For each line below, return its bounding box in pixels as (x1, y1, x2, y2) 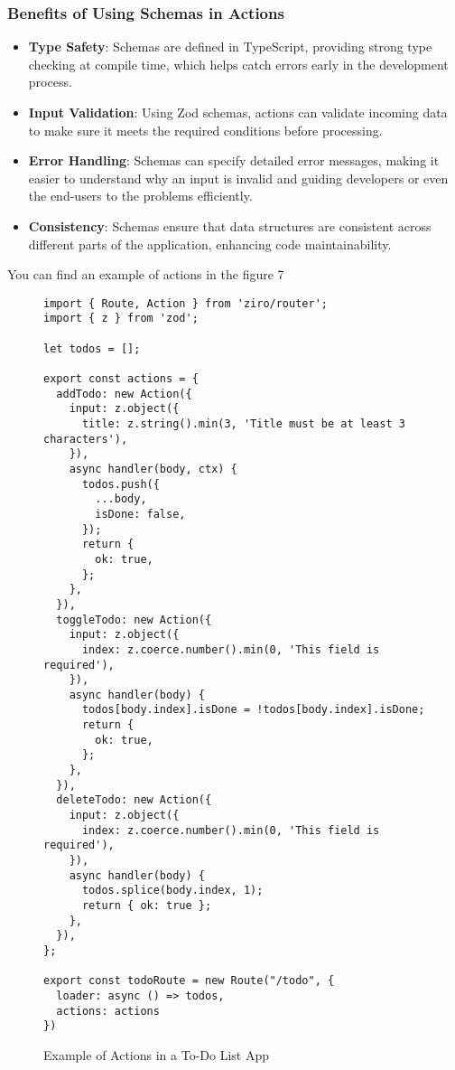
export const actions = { (43, 372, 199, 386)
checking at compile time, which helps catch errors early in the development (28, 54, 449, 73)
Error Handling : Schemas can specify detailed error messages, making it (28, 151, 440, 170)
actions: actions (56, 1004, 160, 1018)
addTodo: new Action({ (56, 387, 192, 400)
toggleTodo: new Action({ (56, 613, 212, 626)
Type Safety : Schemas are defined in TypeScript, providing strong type (28, 37, 432, 56)
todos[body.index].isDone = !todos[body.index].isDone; (81, 703, 425, 717)
